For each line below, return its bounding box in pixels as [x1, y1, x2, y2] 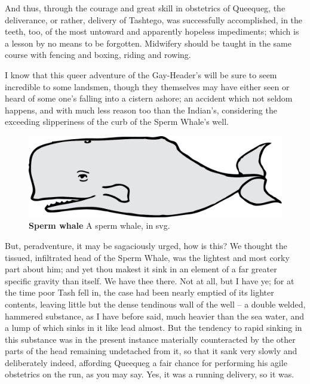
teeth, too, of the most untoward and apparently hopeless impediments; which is [5, 25, 299, 38]
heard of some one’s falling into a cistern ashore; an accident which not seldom [5, 92, 293, 105]
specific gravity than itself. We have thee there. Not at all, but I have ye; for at [5, 274, 294, 287]
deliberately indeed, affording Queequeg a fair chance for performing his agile [5, 356, 287, 368]
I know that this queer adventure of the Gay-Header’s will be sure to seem [5, 68, 277, 81]
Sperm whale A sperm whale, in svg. [29, 219, 170, 232]
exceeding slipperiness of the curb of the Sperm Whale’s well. [5, 115, 229, 128]
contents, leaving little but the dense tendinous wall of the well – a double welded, [5, 297, 306, 310]
